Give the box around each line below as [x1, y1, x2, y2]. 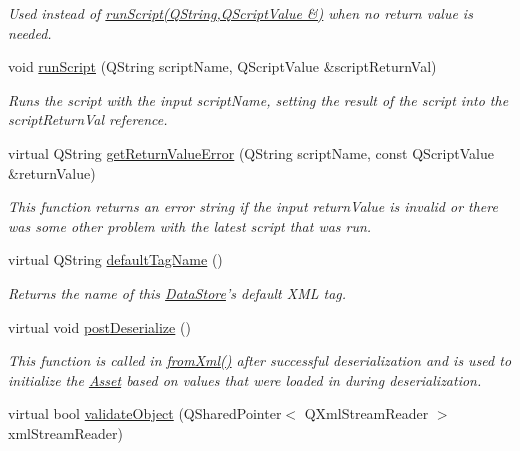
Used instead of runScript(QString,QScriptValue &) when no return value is [8, 3, 473, 23]
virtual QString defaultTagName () [8, 249, 223, 270]
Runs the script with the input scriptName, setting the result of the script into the [8, 89, 509, 110]
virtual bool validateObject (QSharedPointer [8, 403, 282, 424]
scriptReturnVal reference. [8, 109, 168, 130]
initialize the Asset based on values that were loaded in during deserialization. [8, 369, 482, 390]
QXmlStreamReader [304, 403, 429, 424]
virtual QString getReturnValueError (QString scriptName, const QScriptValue [8, 142, 494, 163]
